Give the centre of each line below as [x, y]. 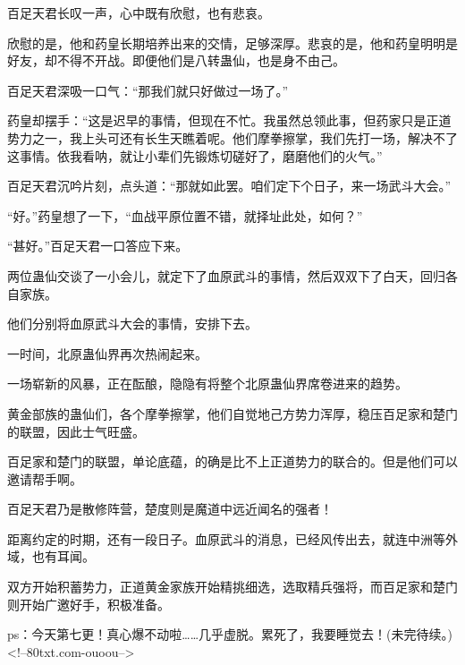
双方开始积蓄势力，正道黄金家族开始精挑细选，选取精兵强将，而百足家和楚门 [232, 587]
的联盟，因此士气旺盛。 [76, 431]
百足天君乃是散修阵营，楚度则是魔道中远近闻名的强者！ [170, 509]
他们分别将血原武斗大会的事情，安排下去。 [132, 324]
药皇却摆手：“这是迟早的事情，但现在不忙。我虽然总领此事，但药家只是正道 [229, 120]
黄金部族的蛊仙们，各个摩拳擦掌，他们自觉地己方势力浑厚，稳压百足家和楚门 [232, 413]
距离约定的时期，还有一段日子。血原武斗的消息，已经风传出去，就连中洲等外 [232, 538]
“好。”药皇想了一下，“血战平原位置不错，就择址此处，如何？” [185, 215]
